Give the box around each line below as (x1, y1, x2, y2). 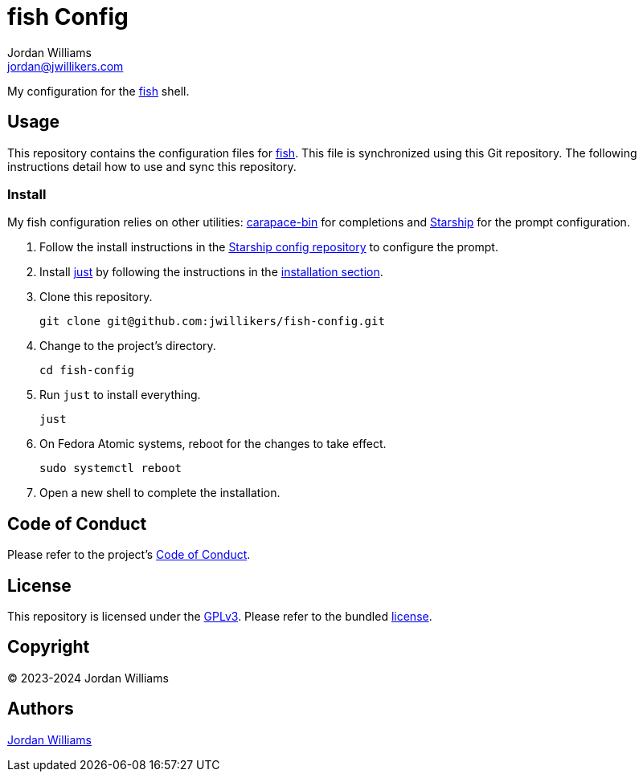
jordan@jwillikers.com (7, 59, 124, 73)
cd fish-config (39, 364, 135, 377)
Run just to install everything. (39, 388, 201, 402)
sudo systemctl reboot (39, 462, 182, 475)
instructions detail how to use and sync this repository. (7, 159, 297, 173)
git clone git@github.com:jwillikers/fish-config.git (39, 315, 385, 328)
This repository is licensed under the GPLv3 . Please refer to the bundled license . (7, 609, 432, 624)
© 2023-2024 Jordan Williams (7, 670, 169, 685)
